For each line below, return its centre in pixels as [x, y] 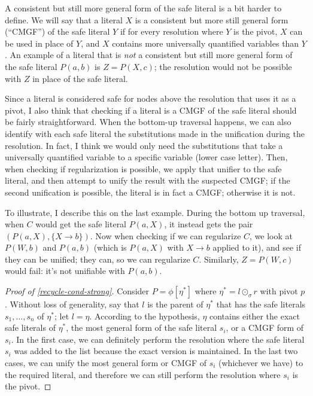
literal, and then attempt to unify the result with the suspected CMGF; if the [148, 180]
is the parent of [175, 304]
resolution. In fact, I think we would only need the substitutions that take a [144, 145]
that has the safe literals [261, 304]
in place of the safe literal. [80, 78]
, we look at [271, 235]
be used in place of [39, 43]
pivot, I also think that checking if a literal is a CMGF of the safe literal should [151, 110]
